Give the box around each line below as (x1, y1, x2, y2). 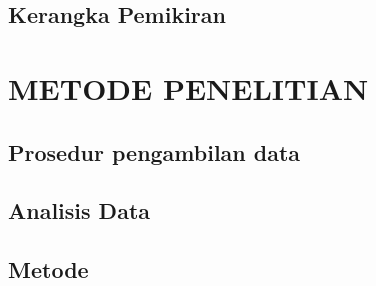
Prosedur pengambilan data (8, 136, 301, 167)
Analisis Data (8, 195, 151, 226)
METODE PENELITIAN (8, 67, 369, 108)
